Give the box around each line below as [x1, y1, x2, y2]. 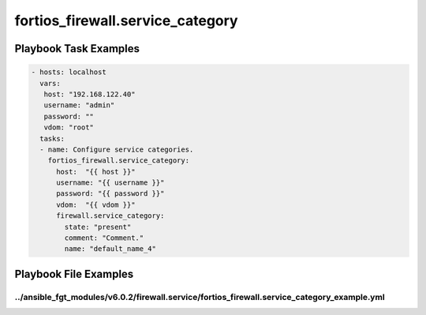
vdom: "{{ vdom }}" [56, 200, 136, 209]
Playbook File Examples [14, 267, 134, 280]
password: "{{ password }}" [56, 189, 165, 198]
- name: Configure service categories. [39, 144, 194, 154]
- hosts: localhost [31, 68, 106, 77]
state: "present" [64, 222, 132, 231]
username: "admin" [43, 101, 115, 110]
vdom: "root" [43, 123, 95, 132]
